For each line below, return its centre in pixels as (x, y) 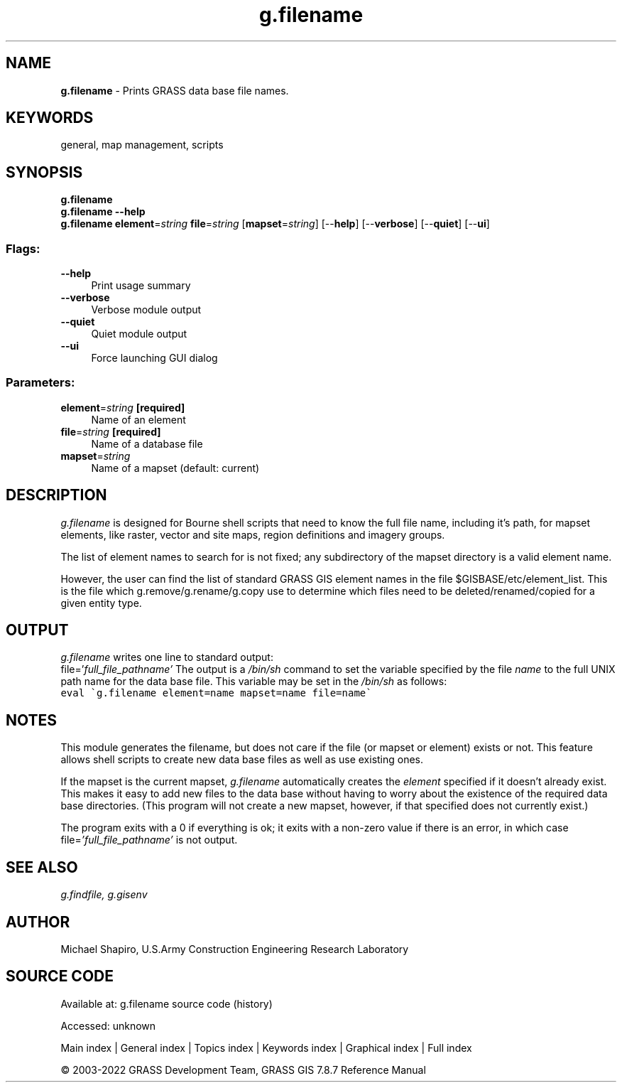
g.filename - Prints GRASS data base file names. (175, 90)
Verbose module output (146, 310)
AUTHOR (38, 922)
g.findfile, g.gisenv (104, 895)
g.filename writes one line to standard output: (167, 657)
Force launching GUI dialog (154, 358)
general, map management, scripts (142, 145)
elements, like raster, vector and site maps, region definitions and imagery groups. (253, 534)
